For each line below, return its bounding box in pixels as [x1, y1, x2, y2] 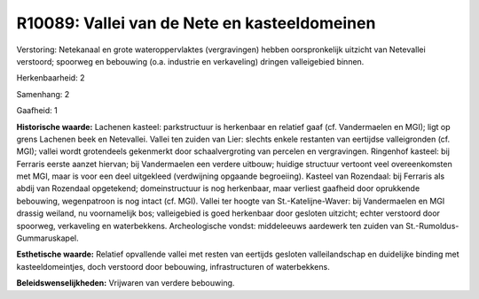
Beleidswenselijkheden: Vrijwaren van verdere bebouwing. [16, 278, 235, 288]
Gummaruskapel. [16, 233, 79, 243]
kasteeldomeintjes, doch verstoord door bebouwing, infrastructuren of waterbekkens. [16, 261, 330, 272]
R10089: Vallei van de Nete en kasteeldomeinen [16, 13, 376, 33]
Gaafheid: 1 [16, 105, 58, 116]
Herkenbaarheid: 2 [16, 73, 85, 83]
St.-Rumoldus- [404, 220, 459, 231]
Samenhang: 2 [16, 88, 70, 99]
